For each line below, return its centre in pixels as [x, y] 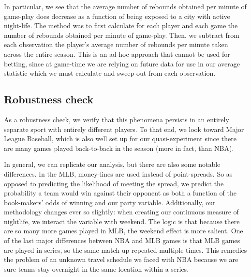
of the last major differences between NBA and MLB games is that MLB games [122, 240]
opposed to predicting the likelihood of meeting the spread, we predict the [114, 183]
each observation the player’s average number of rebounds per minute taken [116, 44]
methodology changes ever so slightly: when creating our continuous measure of [121, 212]
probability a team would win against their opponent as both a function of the [120, 193]
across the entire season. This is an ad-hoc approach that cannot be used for [117, 54]
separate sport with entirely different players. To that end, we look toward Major [124, 129]
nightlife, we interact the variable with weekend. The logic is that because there [122, 221]
